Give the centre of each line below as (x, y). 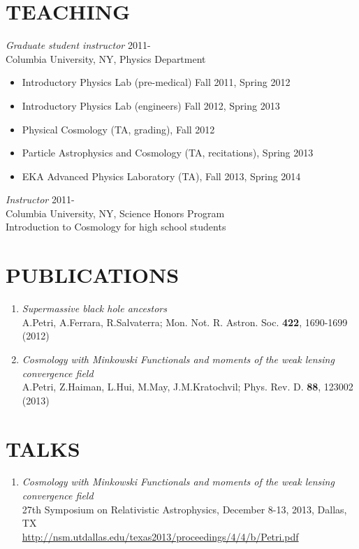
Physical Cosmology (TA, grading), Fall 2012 (118, 129)
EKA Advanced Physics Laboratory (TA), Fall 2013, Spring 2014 (161, 176)
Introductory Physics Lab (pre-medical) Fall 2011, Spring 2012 (156, 82)
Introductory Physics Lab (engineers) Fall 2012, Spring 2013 (151, 105)
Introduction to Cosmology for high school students (116, 227)
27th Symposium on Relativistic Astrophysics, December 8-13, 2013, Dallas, (184, 509)
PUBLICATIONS (93, 275)
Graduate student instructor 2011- (78, 45)
